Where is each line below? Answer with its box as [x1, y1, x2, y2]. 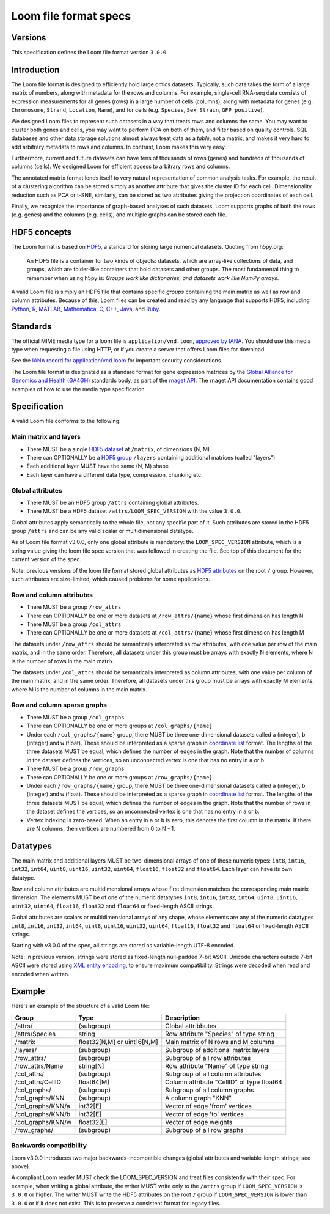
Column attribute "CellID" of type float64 [165, 1078, 282, 1086]
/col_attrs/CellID [15, 1078, 61, 1086]
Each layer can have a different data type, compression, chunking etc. [26, 471, 203, 478]
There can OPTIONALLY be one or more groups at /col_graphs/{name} [26, 722, 213, 730]
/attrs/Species [15, 1029, 56, 1038]
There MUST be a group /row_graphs [26, 765, 125, 773]
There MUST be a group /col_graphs [26, 713, 125, 721]
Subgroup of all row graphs [165, 1125, 244, 1134]
